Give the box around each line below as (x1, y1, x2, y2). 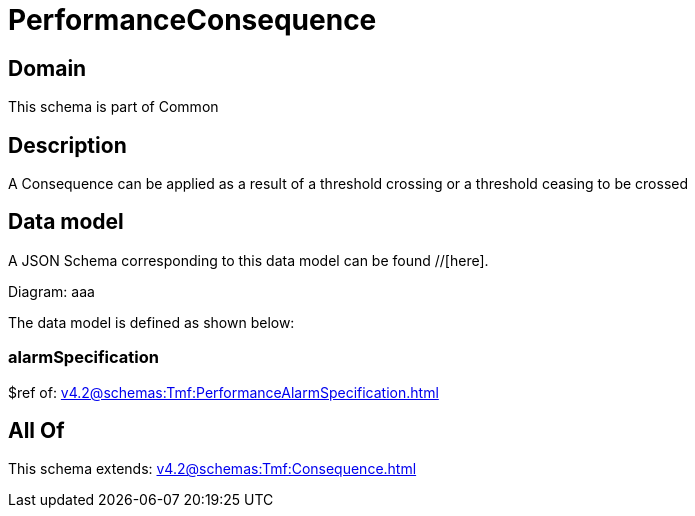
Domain (8, 55, 87, 81)
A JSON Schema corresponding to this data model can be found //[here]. (8, 251, 489, 269)
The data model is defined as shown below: (8, 313, 295, 331)
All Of (8, 418, 65, 444)
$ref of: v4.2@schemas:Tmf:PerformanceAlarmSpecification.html (8, 383, 439, 401)
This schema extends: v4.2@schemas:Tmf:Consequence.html (8, 460, 417, 478)
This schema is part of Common (8, 98, 219, 116)
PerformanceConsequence (8, 3, 377, 37)
